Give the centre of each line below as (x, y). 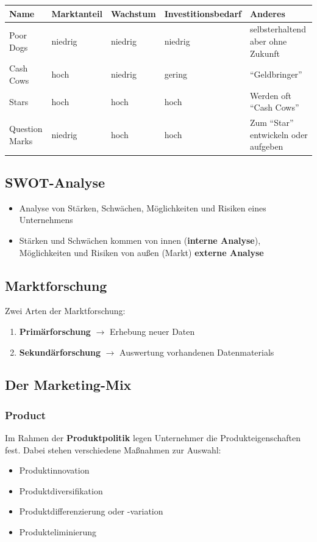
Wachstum (133, 13)
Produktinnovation (54, 470)
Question (26, 129)
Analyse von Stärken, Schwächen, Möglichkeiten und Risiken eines (143, 207)
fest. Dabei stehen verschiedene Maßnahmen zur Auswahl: (113, 449)
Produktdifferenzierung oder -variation (91, 511)
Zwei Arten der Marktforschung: (65, 311)
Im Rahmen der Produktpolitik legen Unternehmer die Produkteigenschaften (153, 438)
